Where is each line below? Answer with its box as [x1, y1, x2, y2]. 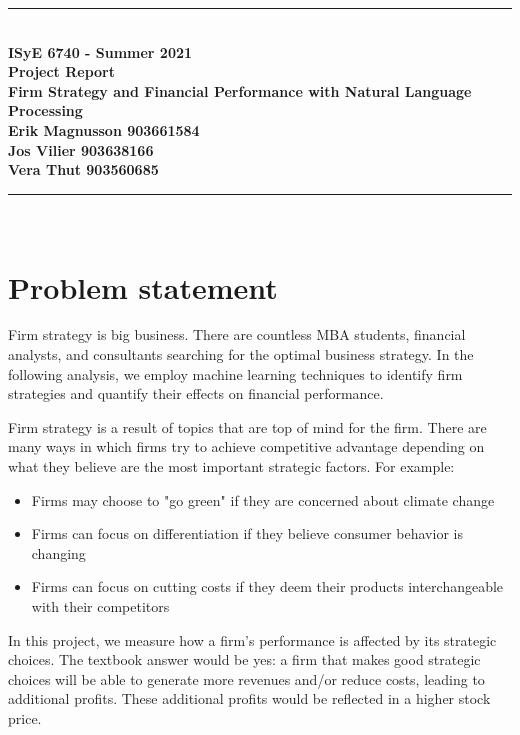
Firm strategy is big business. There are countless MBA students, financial [8, 324, 466, 345]
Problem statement [8, 266, 278, 307]
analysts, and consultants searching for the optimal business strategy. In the [8, 344, 474, 365]
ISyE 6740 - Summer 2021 [8, 41, 193, 62]
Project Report [8, 61, 116, 82]
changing [31, 542, 86, 563]
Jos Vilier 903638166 [8, 139, 154, 160]
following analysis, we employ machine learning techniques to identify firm [8, 363, 463, 384]
